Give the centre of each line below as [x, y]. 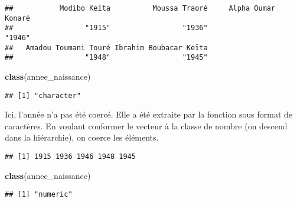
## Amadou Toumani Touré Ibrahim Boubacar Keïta [106, 48]
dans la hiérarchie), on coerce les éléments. [82, 137]
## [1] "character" [43, 95]
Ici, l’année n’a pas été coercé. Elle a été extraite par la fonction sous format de [149, 114]
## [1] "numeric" [39, 195]
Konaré [17, 18]
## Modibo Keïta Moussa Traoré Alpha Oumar [140, 8]
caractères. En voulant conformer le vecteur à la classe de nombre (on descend [146, 126]
